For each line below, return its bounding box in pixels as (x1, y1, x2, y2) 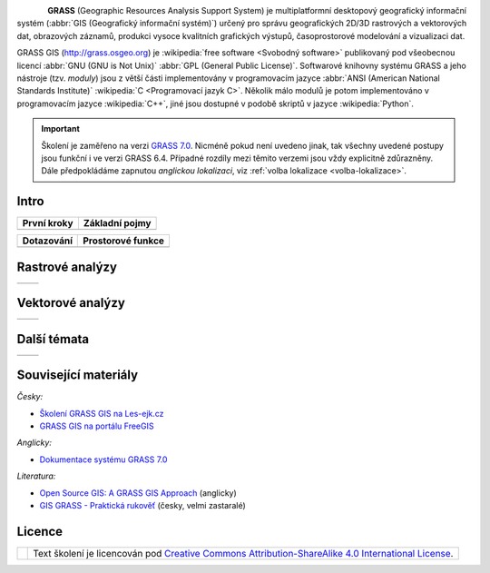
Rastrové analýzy (16, 259, 118, 274)
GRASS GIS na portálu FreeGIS (39, 420, 154, 431)
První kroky (22, 217, 73, 230)
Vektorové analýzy (16, 295, 126, 311)
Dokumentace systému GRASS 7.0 (39, 454, 168, 465)
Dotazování (22, 234, 73, 247)
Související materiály (16, 368, 139, 383)
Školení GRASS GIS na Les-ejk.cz (39, 408, 164, 419)
